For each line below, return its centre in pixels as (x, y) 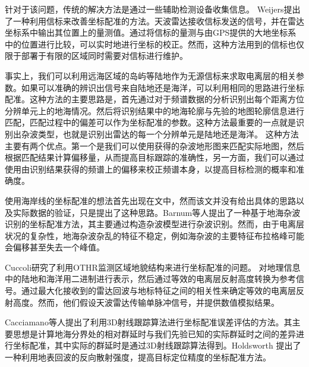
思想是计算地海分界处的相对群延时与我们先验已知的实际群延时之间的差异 (154, 333)
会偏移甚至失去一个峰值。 (55, 247)
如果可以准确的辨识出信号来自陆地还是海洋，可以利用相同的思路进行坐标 (163, 87)
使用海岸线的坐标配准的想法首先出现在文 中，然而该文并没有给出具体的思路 (150, 200)
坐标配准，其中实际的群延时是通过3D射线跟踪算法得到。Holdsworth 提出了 (157, 345)
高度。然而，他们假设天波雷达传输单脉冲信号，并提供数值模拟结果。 (146, 302)
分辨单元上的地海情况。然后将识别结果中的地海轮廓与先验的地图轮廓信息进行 (154, 110)
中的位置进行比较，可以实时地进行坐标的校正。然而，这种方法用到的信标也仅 (154, 44)
